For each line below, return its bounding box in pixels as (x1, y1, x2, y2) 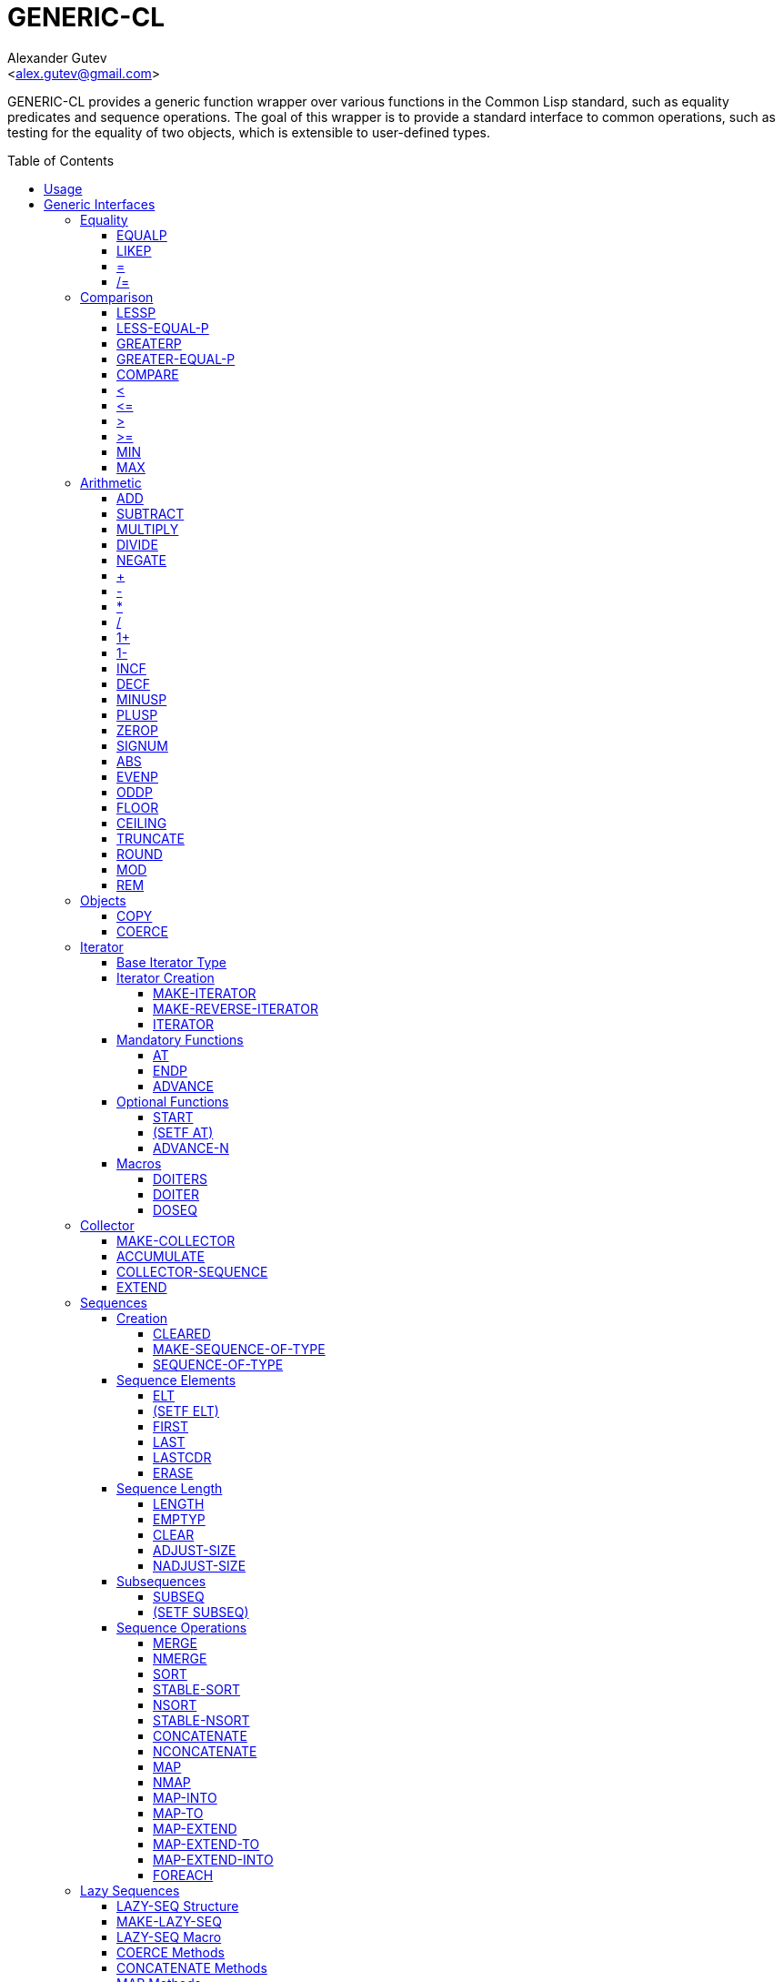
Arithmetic (80, 474, 142, 490)
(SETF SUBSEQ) (153, 1603, 249, 1620)
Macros (116, 1155, 162, 1171)
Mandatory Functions (116, 1031, 244, 1047)
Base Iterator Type (116, 954, 227, 970)
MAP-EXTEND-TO (153, 1835, 260, 1852)
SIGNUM (116, 737, 168, 753)
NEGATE (116, 551, 167, 568)
